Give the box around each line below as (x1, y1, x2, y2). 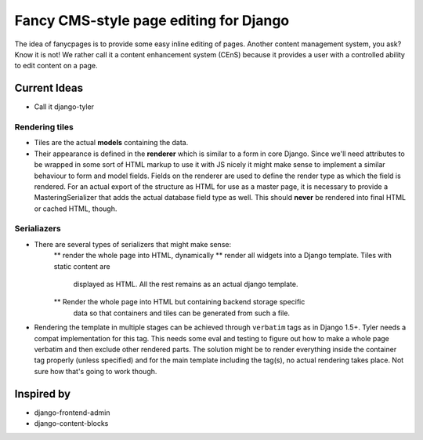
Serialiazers (14, 224, 62, 235)
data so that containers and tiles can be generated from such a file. (73, 308, 290, 318)
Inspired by (14, 387, 70, 400)
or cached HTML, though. (34, 204, 117, 213)
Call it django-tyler (34, 102, 94, 111)
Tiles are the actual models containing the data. (34, 138, 189, 147)
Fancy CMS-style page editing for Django (14, 12, 290, 29)
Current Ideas (14, 82, 84, 95)
